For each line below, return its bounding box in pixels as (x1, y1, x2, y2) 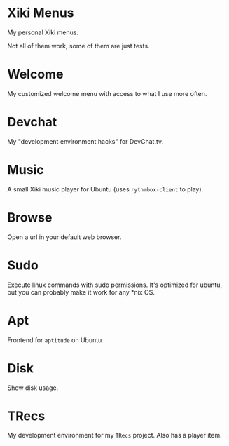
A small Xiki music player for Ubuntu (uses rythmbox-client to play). (7, 184, 204, 194)
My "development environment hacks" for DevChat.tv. (7, 137, 164, 145)
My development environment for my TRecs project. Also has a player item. (7, 431, 222, 440)
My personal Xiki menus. (7, 28, 79, 36)
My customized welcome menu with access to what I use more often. (7, 89, 207, 97)
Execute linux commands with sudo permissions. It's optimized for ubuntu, (7, 281, 223, 289)
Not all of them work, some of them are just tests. (7, 41, 150, 50)
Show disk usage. (7, 384, 59, 392)
